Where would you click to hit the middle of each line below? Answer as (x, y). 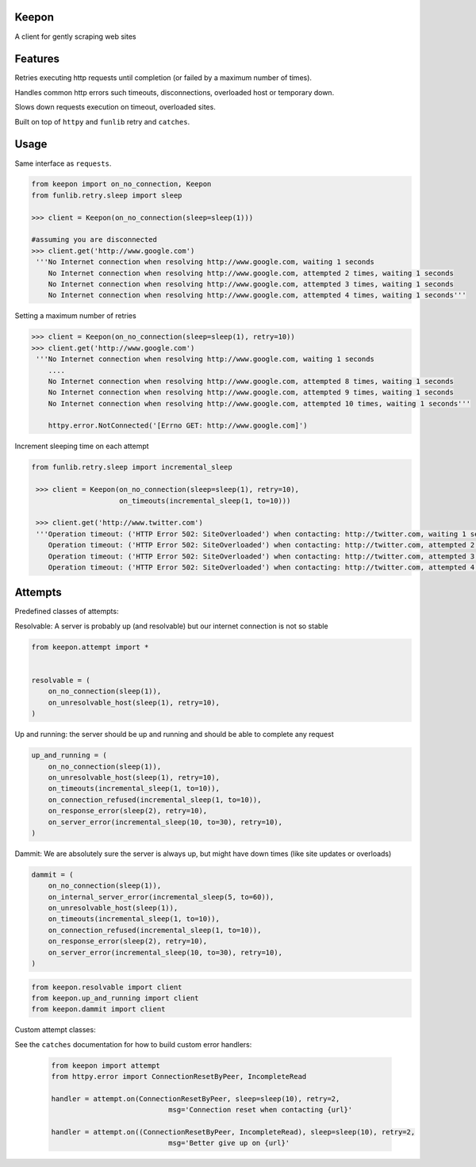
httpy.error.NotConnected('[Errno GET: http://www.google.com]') (178, 426)
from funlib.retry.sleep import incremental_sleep (132, 467)
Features (37, 59)
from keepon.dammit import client (98, 1009)
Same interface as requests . (63, 163)
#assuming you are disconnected (94, 240)
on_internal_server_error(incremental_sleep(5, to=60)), (161, 897)
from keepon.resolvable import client (107, 987)
